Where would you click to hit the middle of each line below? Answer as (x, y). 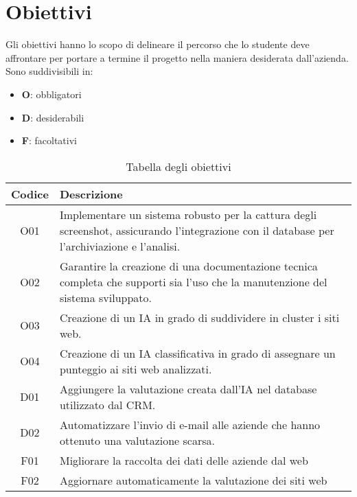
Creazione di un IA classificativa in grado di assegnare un (197, 353)
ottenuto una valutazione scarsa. (137, 440)
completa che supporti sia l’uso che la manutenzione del (193, 281)
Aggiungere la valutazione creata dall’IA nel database (188, 389)
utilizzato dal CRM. (107, 404)
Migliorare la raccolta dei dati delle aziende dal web (184, 460)
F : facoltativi (49, 140)
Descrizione (91, 194)
